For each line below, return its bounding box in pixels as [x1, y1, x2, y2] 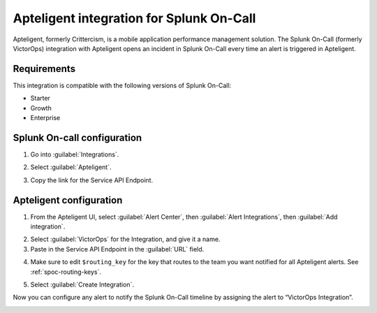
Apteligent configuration [13, 194, 123, 206]
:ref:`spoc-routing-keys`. [30, 268, 101, 276]
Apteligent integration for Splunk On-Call [13, 10, 256, 26]
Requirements [13, 63, 76, 75]
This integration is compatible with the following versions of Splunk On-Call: [13, 81, 232, 89]
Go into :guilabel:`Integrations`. [30, 150, 119, 159]
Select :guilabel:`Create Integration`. [30, 280, 134, 289]
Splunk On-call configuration [13, 131, 142, 143]
